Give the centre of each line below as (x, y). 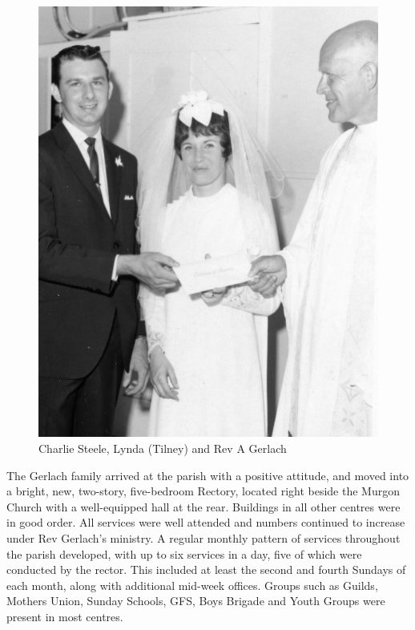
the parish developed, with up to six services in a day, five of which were (184, 553)
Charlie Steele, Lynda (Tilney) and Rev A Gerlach (163, 448)
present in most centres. (65, 616)
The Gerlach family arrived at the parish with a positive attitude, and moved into (208, 475)
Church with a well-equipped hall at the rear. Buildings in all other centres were (203, 506)
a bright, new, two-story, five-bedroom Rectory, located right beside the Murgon (203, 491)
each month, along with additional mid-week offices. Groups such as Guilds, (192, 585)
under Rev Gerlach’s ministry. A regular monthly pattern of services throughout (203, 537)
